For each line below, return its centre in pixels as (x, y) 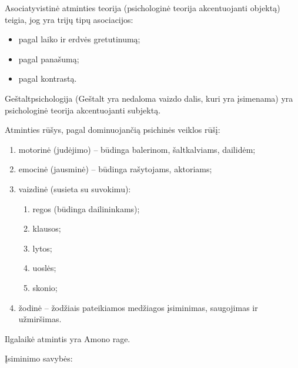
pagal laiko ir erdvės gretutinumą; (79, 39)
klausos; (47, 228)
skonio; (45, 287)
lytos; (42, 248)
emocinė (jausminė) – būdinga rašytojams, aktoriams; (115, 169)
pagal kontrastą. (48, 78)
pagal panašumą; (49, 58)
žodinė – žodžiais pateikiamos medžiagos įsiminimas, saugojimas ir (138, 307)
